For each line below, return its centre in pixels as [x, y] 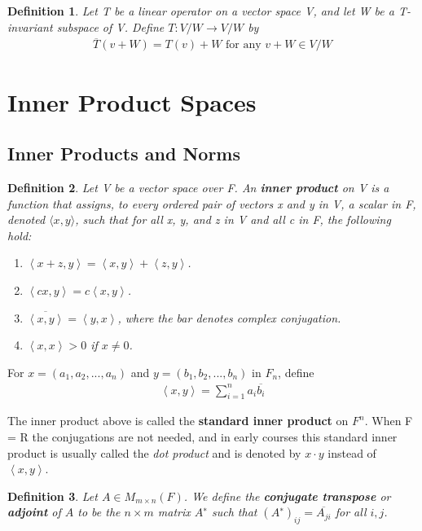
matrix [174, 512]
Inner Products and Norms [124, 154]
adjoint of [34, 512]
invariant [30, 26]
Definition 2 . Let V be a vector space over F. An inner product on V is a [198, 188]
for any [244, 45]
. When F [389, 421]
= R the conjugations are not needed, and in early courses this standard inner [202, 437]
